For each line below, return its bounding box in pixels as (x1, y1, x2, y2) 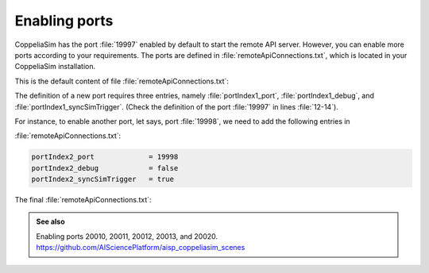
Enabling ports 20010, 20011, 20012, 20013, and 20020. (36, 231, 218, 241)
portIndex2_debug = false (31, 163, 179, 172)
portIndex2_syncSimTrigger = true (31, 175, 175, 184)
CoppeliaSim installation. (14, 62, 96, 71)
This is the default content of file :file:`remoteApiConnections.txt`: (14, 76, 230, 86)
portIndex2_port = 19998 (31, 152, 179, 162)
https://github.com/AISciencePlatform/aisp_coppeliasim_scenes (36, 243, 245, 252)
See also (36, 217, 65, 226)
